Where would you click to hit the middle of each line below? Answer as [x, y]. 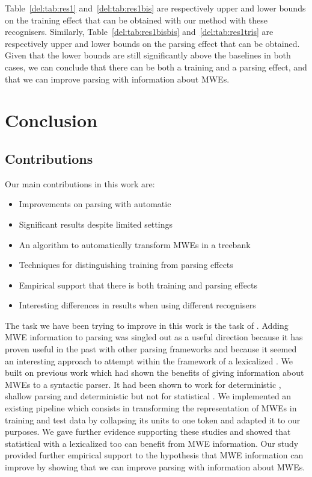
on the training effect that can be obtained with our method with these [136, 20]
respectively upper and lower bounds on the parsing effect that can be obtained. [152, 43]
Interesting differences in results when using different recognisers [137, 305]
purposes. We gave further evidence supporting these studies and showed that [148, 432]
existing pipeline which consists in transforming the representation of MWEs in [151, 408]
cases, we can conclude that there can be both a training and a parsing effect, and [156, 67]
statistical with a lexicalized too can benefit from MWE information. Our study [152, 443]
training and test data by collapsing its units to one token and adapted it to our [153, 419]
